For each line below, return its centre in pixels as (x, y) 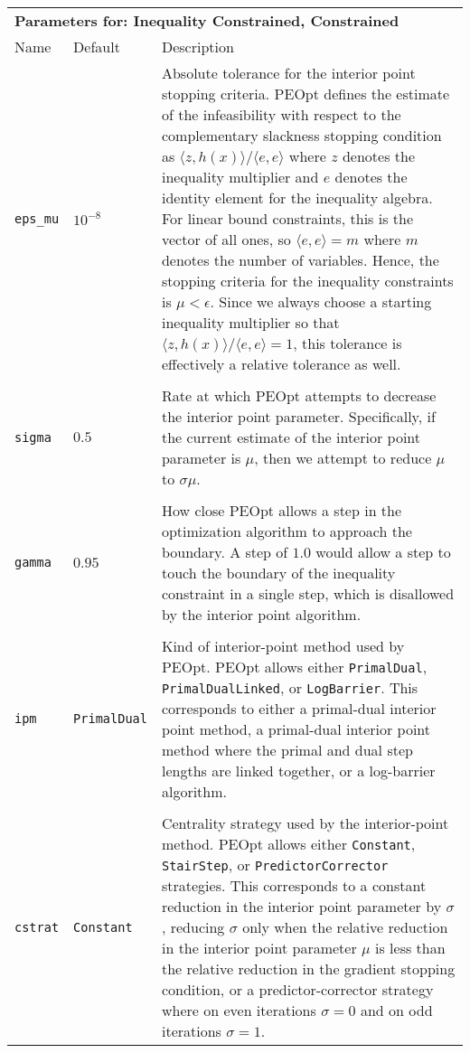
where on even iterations (239, 1010)
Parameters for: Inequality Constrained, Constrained (207, 20)
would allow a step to (383, 552)
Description (197, 47)
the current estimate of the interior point (291, 437)
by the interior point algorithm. (261, 614)
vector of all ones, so (226, 239)
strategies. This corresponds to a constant (294, 885)
